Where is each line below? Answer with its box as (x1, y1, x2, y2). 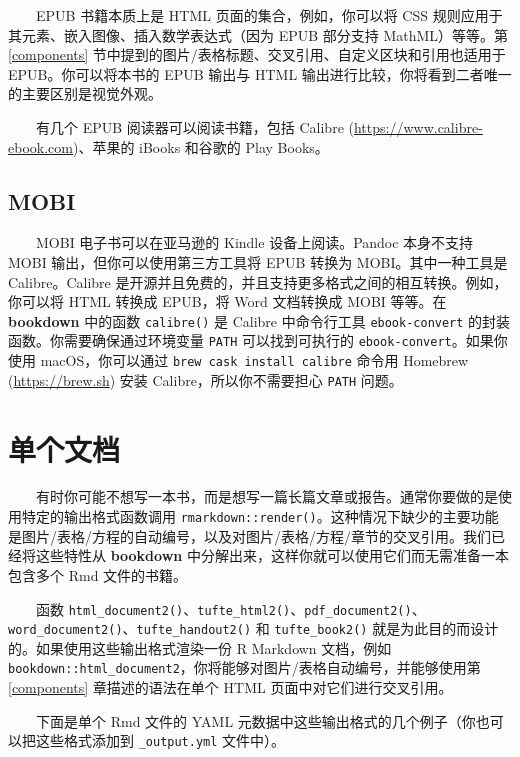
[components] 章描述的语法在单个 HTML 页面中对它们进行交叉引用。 (8, 677, 453, 698)
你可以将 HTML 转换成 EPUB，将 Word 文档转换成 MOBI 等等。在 (8, 291, 447, 312)
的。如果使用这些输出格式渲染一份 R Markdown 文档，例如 (8, 637, 392, 658)
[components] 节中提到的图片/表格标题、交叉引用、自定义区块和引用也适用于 (8, 44, 506, 65)
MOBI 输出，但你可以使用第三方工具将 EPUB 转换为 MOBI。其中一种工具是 (8, 251, 508, 272)
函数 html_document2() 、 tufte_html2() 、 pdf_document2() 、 (36, 598, 426, 619)
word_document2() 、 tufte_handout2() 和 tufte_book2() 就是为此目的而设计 (8, 618, 499, 639)
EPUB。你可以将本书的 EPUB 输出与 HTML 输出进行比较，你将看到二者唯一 (8, 63, 512, 84)
